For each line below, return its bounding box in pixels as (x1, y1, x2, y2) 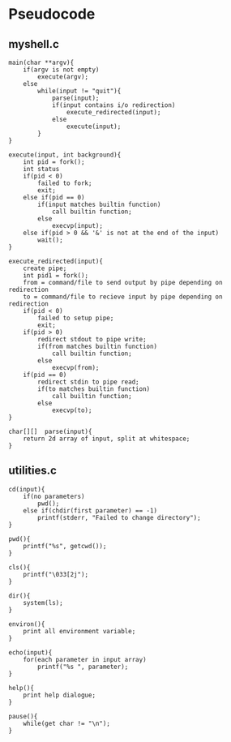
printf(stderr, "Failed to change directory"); (37, 513, 201, 521)
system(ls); (23, 598, 63, 607)
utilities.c (8, 464, 57, 478)
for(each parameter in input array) (23, 655, 148, 663)
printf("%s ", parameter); (37, 663, 129, 671)
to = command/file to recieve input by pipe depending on (23, 293, 223, 301)
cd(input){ (8, 485, 45, 493)
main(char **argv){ (8, 58, 75, 66)
